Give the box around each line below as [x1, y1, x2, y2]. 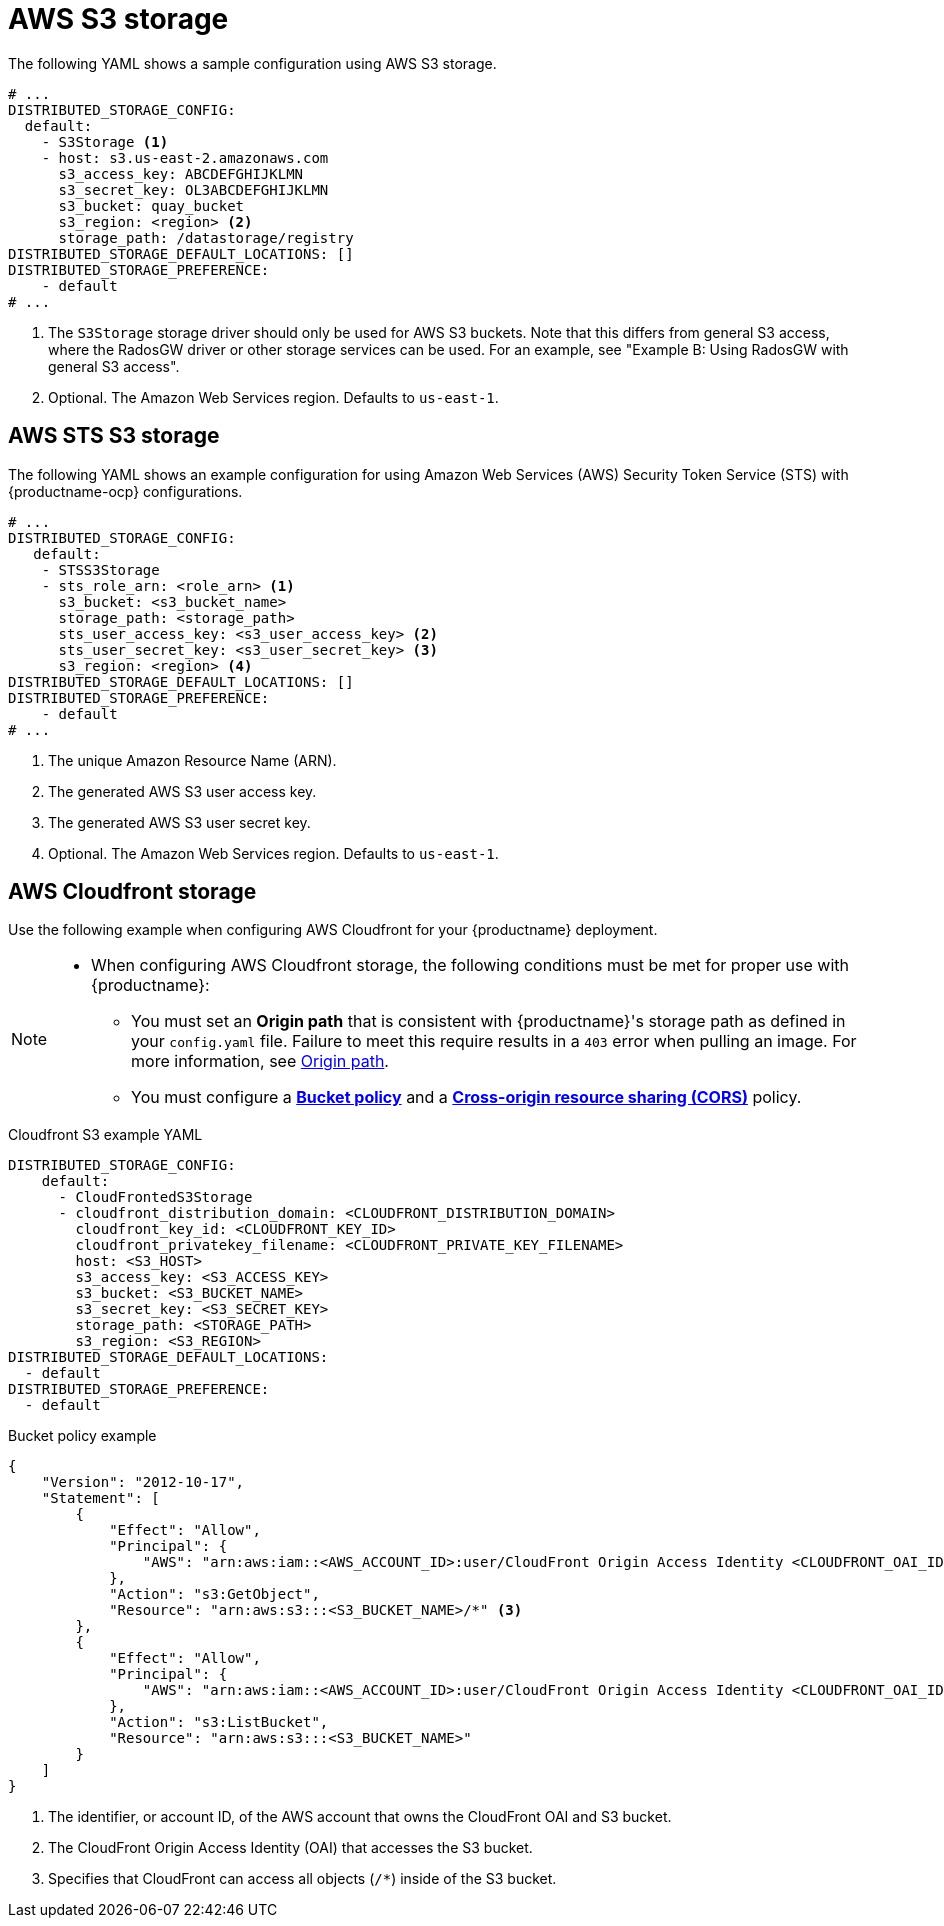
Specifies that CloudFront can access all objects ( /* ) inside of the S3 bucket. [48, 1870, 557, 1888]
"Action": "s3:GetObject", [109, 1586, 320, 1603]
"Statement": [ [41, 1490, 160, 1507]
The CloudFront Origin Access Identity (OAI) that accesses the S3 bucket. [48, 1839, 533, 1857]
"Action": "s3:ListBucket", [109, 1714, 329, 1731]
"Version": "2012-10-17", [41, 1474, 245, 1491]
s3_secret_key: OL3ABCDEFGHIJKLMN [58, 181, 329, 198]
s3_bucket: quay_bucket [58, 197, 245, 214]
